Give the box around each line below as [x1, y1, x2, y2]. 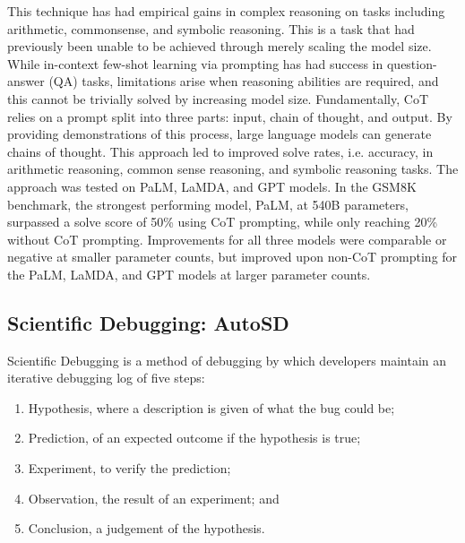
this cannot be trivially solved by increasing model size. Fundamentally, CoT [7, 89, 428, 108]
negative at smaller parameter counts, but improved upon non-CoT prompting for [7, 247, 458, 266]
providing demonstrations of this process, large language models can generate [7, 125, 432, 143]
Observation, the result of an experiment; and [28, 488, 280, 507]
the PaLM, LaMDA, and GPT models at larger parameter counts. [7, 264, 371, 283]
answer [7, 72, 45, 90]
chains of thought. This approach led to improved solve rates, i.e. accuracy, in [7, 142, 434, 160]
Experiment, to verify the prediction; [28, 459, 231, 478]
